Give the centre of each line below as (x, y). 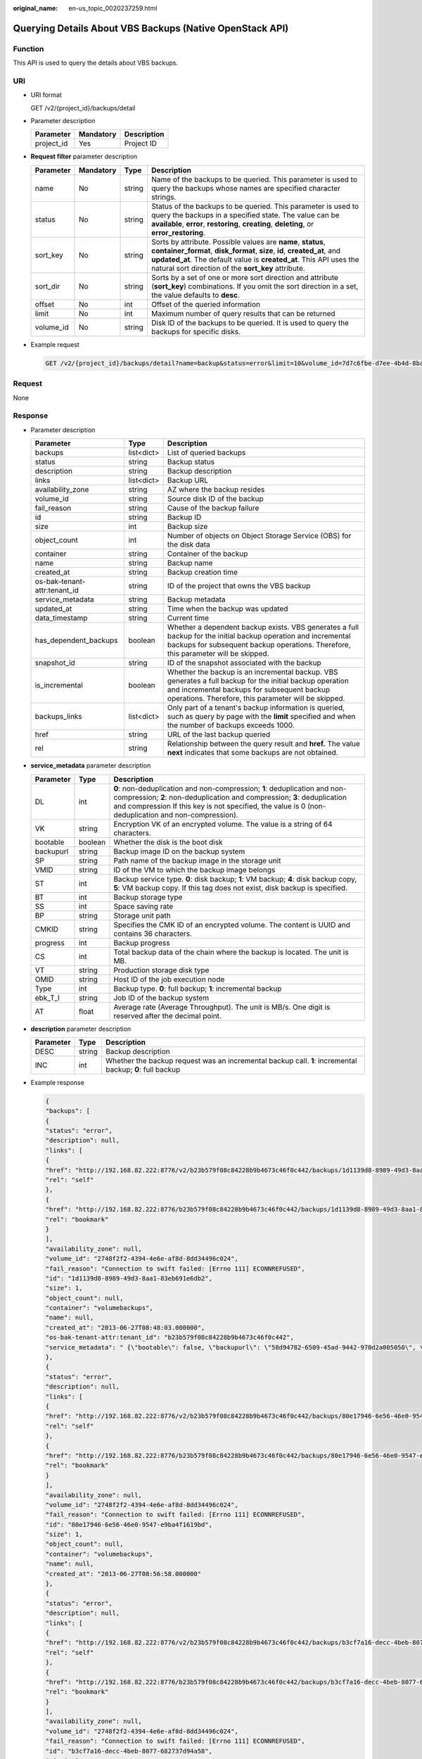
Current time (188, 618)
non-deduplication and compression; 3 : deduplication (258, 797)
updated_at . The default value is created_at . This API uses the (255, 259)
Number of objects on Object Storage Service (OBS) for (259, 536)
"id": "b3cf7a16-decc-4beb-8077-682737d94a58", (129, 1751)
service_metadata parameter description (91, 766)
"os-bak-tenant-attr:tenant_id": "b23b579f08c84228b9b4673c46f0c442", (170, 1338)
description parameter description (81, 1029)
